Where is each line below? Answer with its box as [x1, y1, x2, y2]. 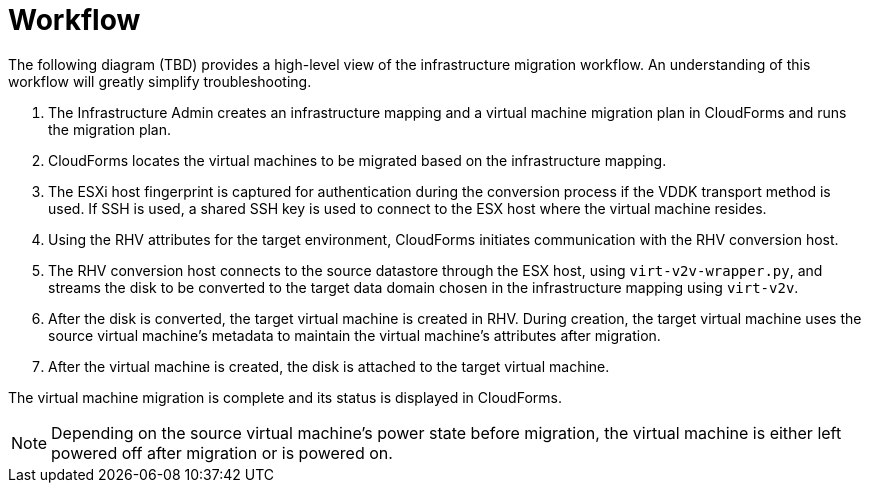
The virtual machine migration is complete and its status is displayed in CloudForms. [8, 388, 562, 406]
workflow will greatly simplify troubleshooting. [8, 72, 312, 90]
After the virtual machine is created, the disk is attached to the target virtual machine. [48, 357, 610, 375]
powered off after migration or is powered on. [51, 442, 393, 463]
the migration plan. [48, 120, 172, 138]
